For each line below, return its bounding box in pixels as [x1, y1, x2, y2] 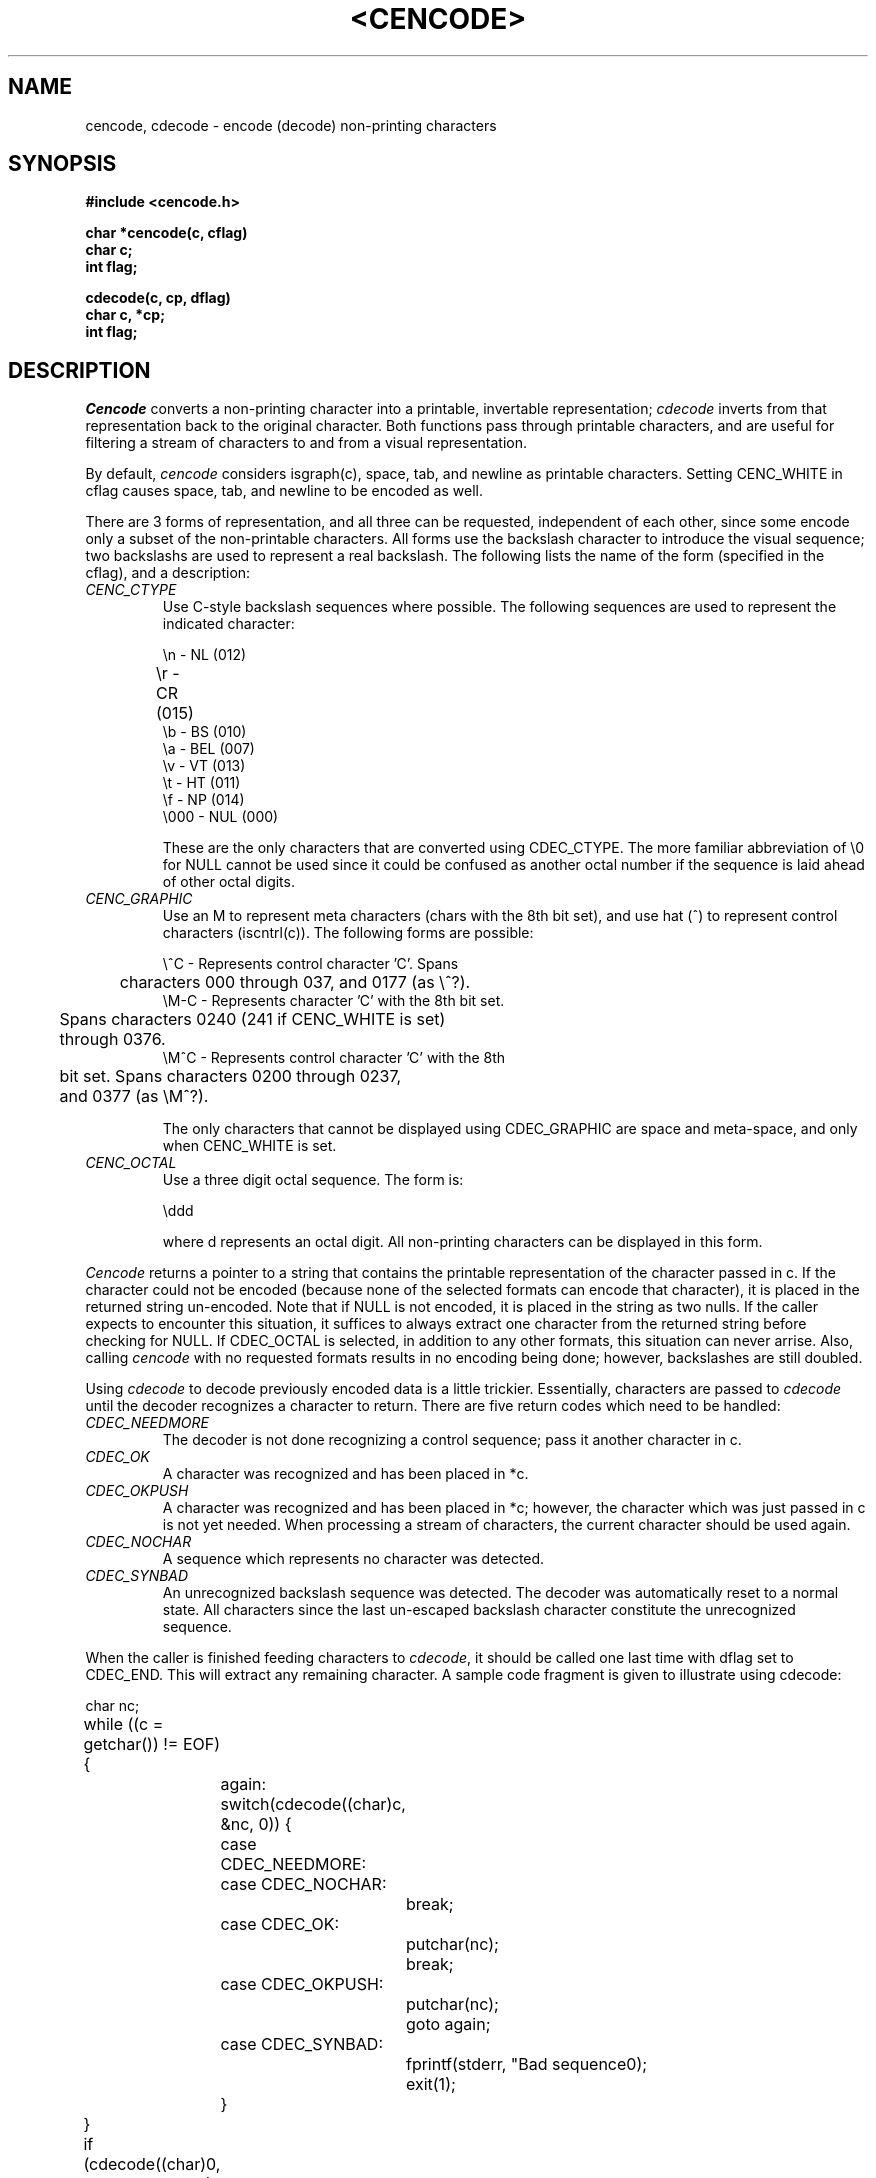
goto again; [405, 2014, 491, 2035]
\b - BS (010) [162, 723, 247, 741]
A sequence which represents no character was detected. [162, 1550, 545, 1568]
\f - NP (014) [162, 791, 245, 809]
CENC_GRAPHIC [85, 890, 193, 908]
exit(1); [405, 2074, 456, 2095]
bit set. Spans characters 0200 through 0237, [59, 1066, 402, 1087]
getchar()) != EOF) [83, 1734, 221, 1755]
